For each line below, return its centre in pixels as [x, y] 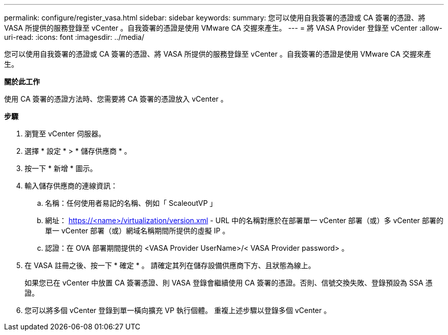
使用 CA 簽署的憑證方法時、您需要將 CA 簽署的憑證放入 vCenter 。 [116, 99]
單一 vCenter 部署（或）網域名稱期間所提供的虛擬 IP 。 [137, 231]
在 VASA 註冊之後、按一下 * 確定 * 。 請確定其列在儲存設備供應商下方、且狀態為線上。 [170, 265]
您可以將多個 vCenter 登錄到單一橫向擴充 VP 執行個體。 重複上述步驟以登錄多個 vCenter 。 [178, 310]
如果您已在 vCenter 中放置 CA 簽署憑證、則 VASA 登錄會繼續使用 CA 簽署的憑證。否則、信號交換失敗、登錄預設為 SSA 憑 [229, 283]
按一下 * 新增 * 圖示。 [61, 168]
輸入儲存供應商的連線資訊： [71, 186]
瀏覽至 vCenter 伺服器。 [65, 134]
